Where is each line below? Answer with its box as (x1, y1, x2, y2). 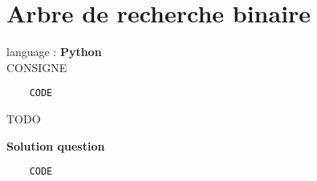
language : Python (6, 43, 102, 60)
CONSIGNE (6, 58, 67, 75)
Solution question (6, 137, 105, 154)
